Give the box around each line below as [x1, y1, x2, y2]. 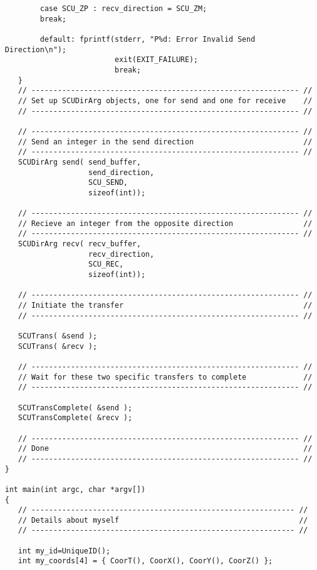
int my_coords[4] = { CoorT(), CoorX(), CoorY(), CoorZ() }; [18, 556, 273, 566]
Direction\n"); [5, 45, 67, 54]
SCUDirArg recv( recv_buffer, [18, 240, 141, 249]
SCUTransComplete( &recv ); [18, 413, 132, 423]
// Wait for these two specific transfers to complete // [18, 372, 313, 381]
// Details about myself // [18, 515, 308, 525]
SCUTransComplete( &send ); [18, 403, 132, 412]
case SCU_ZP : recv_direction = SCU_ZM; [40, 4, 207, 13]
